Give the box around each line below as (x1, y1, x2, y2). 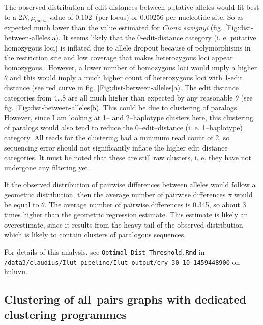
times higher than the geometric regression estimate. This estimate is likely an (4, 209, 248, 220)
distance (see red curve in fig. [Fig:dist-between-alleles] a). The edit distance (4, 82, 239, 92)
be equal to (4, 199, 39, 210)
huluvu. (4, 266, 27, 277)
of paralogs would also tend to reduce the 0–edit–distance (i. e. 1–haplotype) (4, 122, 243, 133)
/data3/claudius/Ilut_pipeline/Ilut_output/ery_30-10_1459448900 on (4, 256, 240, 267)
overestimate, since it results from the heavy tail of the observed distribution (4, 219, 243, 230)
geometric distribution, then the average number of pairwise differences (4, 189, 226, 199)
